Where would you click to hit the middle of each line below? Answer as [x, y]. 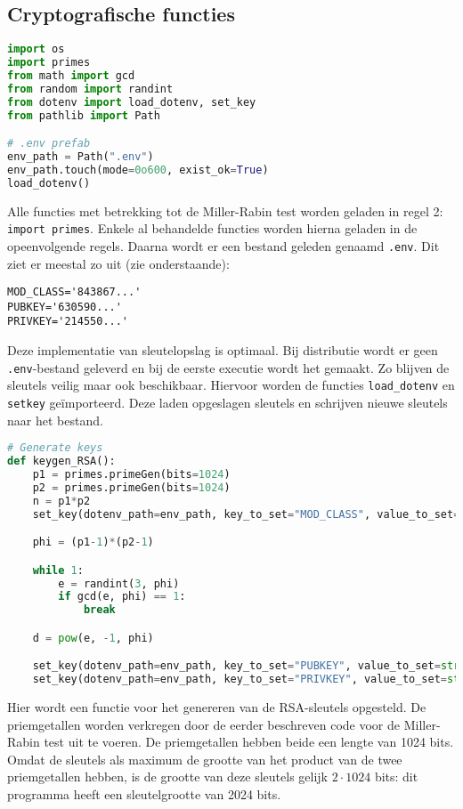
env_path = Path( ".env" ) [81, 156]
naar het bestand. [55, 420]
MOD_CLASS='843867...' [74, 292]
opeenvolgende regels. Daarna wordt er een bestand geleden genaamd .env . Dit [223, 245]
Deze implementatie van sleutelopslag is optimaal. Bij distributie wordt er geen [223, 350]
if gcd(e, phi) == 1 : [122, 597]
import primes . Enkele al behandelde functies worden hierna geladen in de [212, 228]
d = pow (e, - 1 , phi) [93, 638]
